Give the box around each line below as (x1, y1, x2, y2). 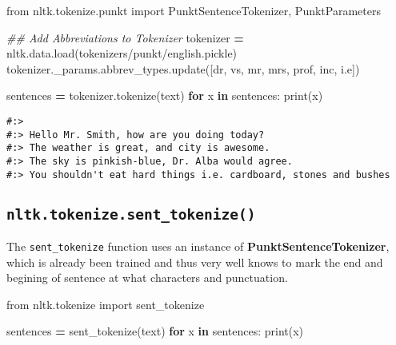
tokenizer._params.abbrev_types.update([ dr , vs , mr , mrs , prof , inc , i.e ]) (6, 60, 360, 77)
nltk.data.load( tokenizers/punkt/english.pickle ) (6, 45, 238, 61)
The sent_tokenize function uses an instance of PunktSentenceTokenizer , (6, 238, 390, 255)
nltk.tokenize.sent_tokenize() (6, 205, 256, 223)
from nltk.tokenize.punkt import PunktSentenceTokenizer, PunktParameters (6, 2, 381, 18)
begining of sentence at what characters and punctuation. (6, 269, 288, 286)
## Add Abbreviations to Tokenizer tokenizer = (6, 29, 244, 46)
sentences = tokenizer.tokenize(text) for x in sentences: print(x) (6, 87, 323, 104)
